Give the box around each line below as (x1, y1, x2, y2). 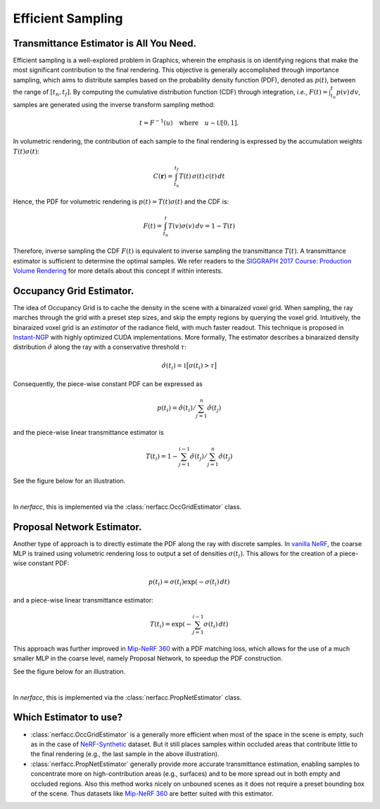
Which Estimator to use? (13, 712, 123, 724)
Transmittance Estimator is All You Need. (13, 37, 197, 49)
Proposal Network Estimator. (13, 521, 142, 533)
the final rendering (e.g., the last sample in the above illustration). (30, 750, 220, 758)
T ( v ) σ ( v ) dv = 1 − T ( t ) (167, 222, 236, 230)
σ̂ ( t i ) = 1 (161, 362, 186, 371)
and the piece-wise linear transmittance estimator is (13, 428, 165, 437)
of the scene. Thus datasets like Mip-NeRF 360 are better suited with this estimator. (30, 789, 274, 798)
